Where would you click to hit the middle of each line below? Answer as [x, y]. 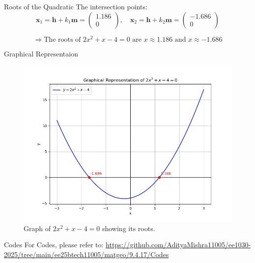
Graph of [37, 228]
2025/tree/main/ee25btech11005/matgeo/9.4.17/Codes [86, 254]
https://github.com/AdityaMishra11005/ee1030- [178, 245]
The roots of [62, 39]
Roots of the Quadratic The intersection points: [76, 6]
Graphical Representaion [41, 53]
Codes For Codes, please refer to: [54, 245]
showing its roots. [128, 228]
